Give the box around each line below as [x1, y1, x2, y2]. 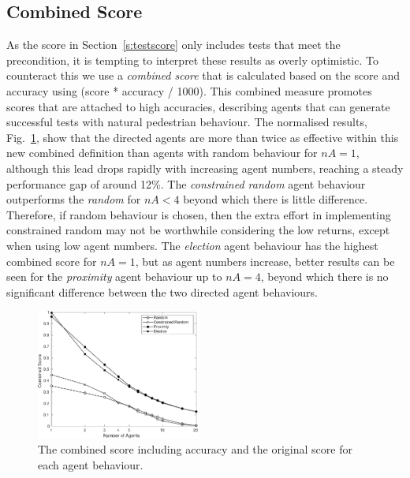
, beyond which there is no [260, 268, 389, 285]
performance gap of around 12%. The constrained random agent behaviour [6, 175, 366, 192]
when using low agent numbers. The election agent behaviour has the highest [6, 237, 378, 253]
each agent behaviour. [38, 456, 143, 472]
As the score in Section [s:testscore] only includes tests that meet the [6, 36, 341, 53]
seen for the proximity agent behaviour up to [6, 268, 222, 285]
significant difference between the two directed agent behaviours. [6, 283, 318, 300]
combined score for [6, 252, 97, 269]
